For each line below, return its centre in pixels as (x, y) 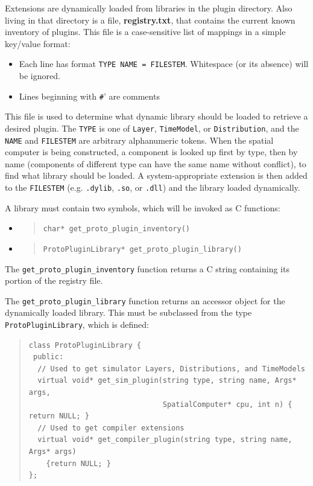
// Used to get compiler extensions (111, 428)
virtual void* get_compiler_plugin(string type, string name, (165, 440)
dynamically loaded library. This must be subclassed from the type (128, 312)
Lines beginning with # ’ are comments (89, 96)
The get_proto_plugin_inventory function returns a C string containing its (147, 268)
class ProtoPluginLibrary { (85, 345)
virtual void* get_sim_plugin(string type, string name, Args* (167, 381)
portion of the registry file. (54, 280)
